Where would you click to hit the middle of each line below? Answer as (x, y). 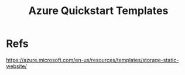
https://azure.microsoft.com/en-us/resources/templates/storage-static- (92, 60)
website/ (17, 66)
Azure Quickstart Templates (98, 11)
